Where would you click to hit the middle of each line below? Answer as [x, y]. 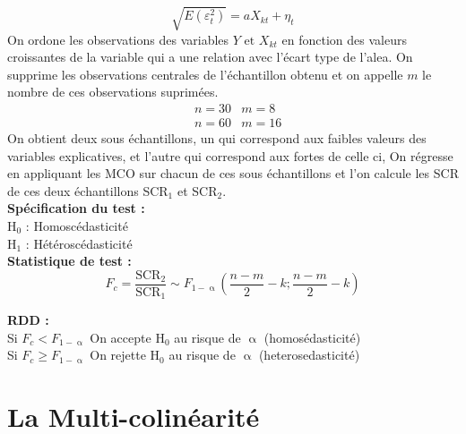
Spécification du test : [76, 208]
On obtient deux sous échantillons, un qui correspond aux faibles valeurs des [217, 137]
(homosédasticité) [312, 337]
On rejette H [125, 355]
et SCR [197, 190]
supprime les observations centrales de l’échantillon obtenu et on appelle [205, 74]
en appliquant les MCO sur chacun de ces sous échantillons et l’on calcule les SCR [233, 173]
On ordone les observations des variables [118, 39]
